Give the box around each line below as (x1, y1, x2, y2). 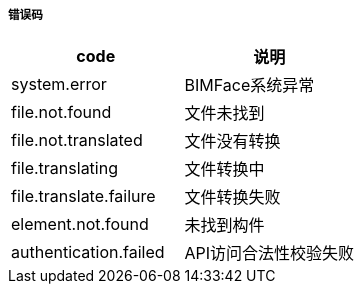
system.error (11, 74, 107, 95)
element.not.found (11, 214, 149, 235)
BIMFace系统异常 (184, 75, 315, 96)
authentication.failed (11, 242, 165, 263)
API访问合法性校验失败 (184, 243, 355, 264)
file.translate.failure (11, 186, 156, 207)
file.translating (11, 158, 118, 179)
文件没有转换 (184, 131, 281, 152)
